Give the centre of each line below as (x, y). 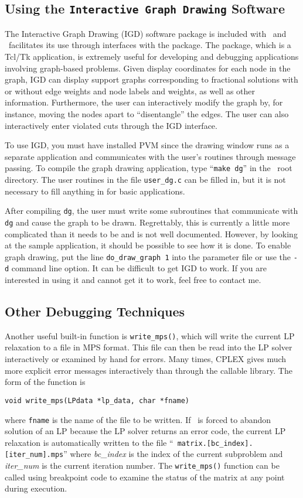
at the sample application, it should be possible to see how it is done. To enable (148, 245)
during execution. (36, 488)
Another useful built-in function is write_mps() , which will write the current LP (150, 335)
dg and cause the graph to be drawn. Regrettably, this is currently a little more (147, 222)
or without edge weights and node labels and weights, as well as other (130, 91)
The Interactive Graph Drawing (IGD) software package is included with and (146, 33)
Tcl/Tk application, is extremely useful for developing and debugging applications (152, 56)
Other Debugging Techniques (95, 311)
